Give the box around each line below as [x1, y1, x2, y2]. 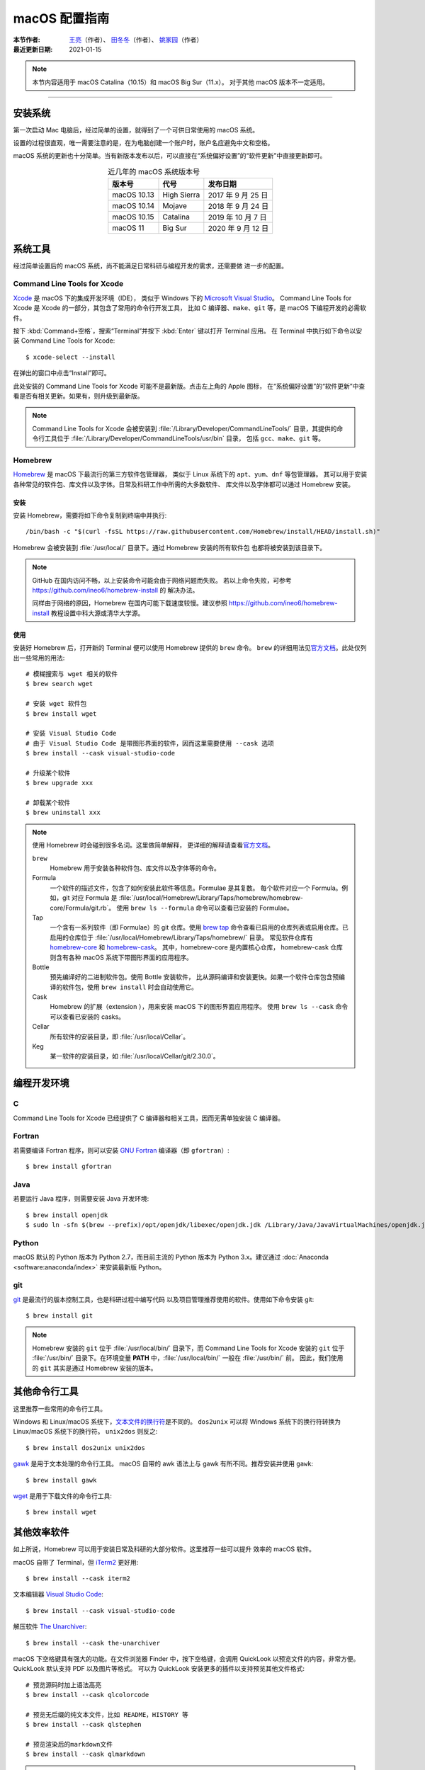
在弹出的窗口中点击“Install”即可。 [13, 369, 111, 377]
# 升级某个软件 [25, 769, 71, 777]
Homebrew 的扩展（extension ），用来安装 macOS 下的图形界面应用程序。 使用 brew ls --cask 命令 [50, 1003, 348, 1011]
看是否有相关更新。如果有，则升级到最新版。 [13, 392, 144, 400]
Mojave [162, 201, 187, 211]
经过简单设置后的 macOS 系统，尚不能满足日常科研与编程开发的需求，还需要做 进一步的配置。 [13, 261, 288, 270]
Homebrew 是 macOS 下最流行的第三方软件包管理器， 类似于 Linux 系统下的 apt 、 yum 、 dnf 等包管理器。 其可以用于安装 [13, 470, 368, 479]
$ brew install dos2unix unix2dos [25, 1444, 145, 1451]
